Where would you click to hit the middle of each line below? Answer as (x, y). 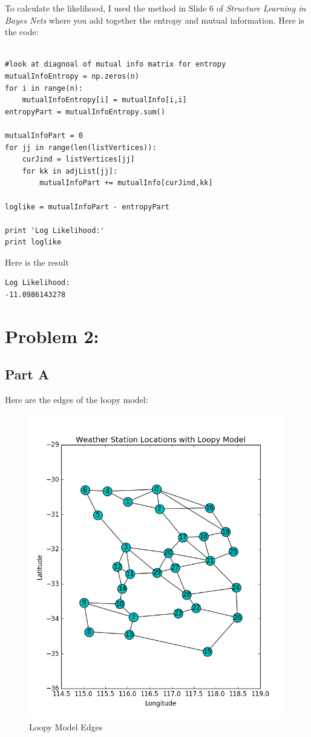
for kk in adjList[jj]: (70, 171)
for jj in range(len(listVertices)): (81, 147)
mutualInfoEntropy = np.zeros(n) (72, 76)
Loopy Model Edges (66, 727)
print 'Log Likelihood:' (55, 230)
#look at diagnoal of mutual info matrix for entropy (116, 64)
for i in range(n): (44, 88)
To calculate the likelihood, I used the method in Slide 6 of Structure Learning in (155, 8)
